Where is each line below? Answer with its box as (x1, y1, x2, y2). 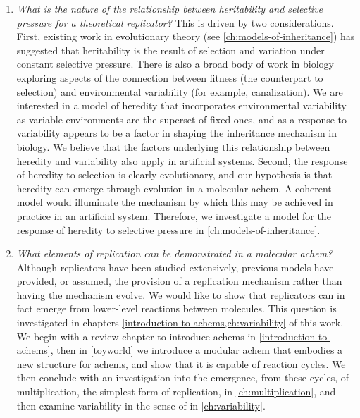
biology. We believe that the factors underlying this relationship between (16, 139, 330, 154)
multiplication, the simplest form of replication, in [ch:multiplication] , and (16, 384, 336, 399)
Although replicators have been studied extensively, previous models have (16, 259, 334, 274)
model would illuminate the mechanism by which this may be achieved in (16, 195, 333, 209)
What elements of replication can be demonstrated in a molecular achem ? (16, 246, 333, 261)
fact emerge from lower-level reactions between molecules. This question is (16, 301, 337, 316)
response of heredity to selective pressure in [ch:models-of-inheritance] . (16, 222, 321, 237)
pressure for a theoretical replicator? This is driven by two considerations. (16, 15, 334, 30)
